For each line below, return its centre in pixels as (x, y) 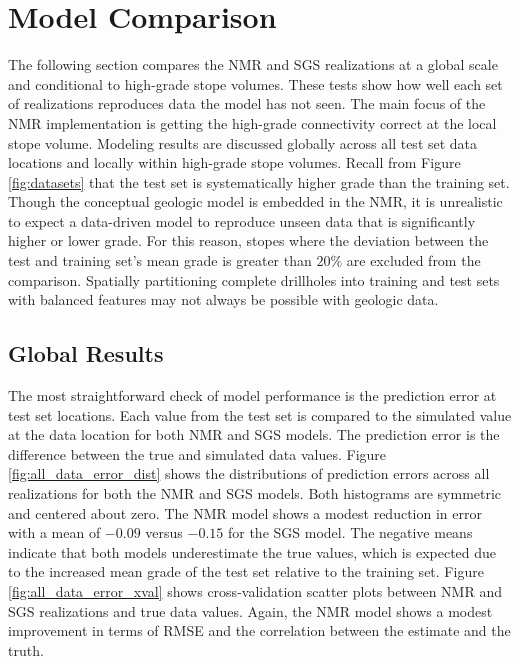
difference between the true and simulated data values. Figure (197, 453)
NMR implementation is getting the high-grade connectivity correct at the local (252, 122)
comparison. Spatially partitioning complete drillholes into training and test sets (254, 279)
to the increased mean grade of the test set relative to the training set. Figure (246, 571)
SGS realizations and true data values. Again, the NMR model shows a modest (250, 610)
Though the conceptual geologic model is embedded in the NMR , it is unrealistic (255, 201)
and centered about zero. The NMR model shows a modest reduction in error (245, 512)
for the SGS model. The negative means (350, 532)
